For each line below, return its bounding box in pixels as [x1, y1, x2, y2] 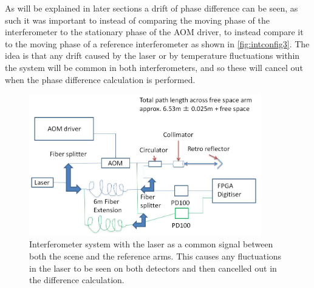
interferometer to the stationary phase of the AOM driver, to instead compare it [5, 25, 304, 38]
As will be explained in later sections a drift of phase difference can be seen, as [5, 2, 298, 14]
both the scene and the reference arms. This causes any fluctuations [29, 250, 282, 263]
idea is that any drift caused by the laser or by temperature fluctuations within [5, 49, 300, 62]
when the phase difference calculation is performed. [5, 73, 196, 85]
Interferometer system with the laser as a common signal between [29, 238, 273, 250]
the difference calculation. [29, 273, 125, 286]
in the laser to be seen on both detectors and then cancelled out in [29, 261, 277, 274]
